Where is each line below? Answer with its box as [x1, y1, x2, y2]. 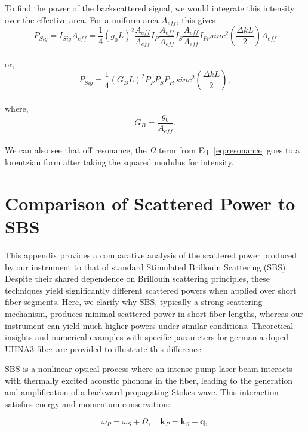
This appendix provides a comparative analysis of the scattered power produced [5, 248, 297, 261]
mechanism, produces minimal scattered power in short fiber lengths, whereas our [5, 307, 304, 319]
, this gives [176, 13, 216, 26]
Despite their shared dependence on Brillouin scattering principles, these [5, 272, 270, 285]
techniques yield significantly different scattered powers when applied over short [5, 284, 297, 296]
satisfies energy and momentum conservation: [5, 398, 170, 410]
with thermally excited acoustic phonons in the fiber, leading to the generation [5, 374, 293, 386]
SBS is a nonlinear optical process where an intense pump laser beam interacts [5, 362, 292, 375]
